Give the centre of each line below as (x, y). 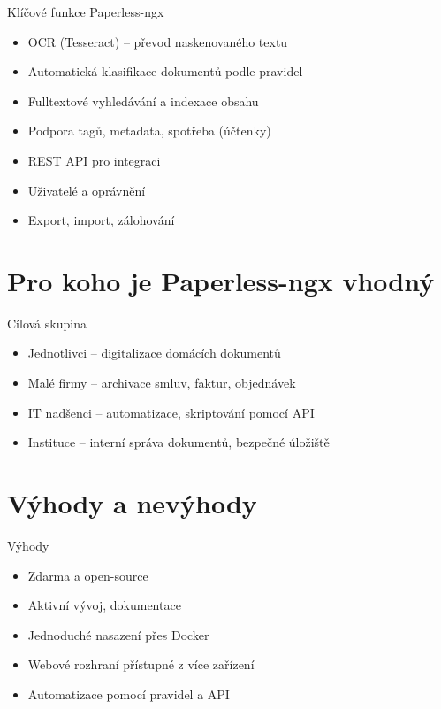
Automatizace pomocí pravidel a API (129, 694)
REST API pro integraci (94, 160)
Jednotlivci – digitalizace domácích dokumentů (154, 353)
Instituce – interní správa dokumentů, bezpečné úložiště (179, 442)
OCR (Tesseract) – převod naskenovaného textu (158, 41)
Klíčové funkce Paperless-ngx (86, 12)
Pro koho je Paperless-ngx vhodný (221, 280)
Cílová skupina (47, 323)
